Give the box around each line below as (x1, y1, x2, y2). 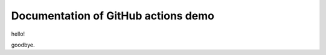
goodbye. (11, 41, 36, 48)
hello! (11, 30, 25, 37)
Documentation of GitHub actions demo (11, 9, 214, 22)
